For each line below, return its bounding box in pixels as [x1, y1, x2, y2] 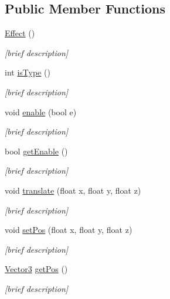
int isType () [5, 66, 50, 78]
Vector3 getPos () [5, 263, 68, 275]
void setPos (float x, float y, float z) [5, 224, 132, 236]
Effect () [5, 27, 35, 39]
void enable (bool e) [5, 105, 77, 118]
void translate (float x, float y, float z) [5, 184, 141, 196]
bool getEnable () [5, 145, 68, 157]
